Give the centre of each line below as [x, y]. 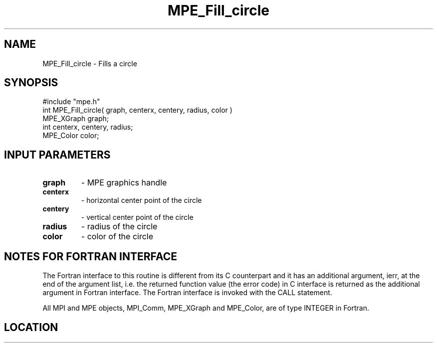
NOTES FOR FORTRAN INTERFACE [91, 256]
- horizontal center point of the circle [141, 200]
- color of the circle [117, 237]
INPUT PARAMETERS [57, 155]
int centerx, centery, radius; [88, 127]
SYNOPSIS [31, 83]
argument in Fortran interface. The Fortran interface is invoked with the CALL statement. [187, 293]
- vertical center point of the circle [137, 217]
